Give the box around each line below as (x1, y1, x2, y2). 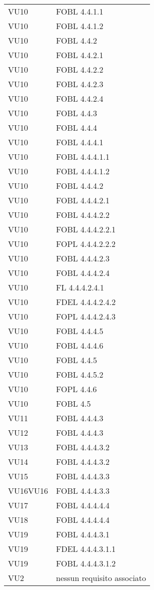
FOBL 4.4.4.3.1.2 (56, 557, 116, 569)
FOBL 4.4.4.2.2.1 (56, 223, 116, 235)
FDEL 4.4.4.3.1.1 (56, 543, 116, 554)
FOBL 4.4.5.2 (56, 369, 103, 380)
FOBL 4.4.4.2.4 (56, 267, 109, 278)
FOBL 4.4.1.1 (56, 6, 103, 17)
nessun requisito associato (56, 572, 146, 583)
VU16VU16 (8, 485, 48, 496)
